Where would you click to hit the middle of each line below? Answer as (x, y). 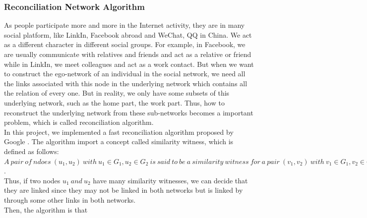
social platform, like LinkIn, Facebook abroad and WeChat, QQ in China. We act (128, 34)
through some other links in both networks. (70, 199)
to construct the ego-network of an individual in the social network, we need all (125, 74)
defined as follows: (31, 151)
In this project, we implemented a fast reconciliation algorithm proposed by (119, 132)
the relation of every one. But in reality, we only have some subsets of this (117, 93)
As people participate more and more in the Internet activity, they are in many (124, 25)
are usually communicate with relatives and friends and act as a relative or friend (128, 54)
